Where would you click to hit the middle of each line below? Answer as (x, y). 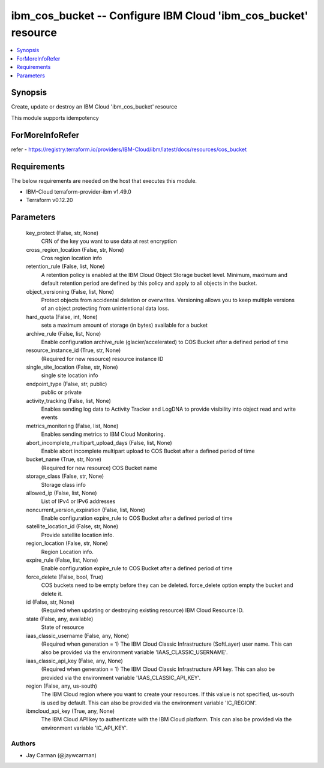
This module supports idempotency (55, 118)
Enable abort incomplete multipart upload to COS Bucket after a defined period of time (148, 451)
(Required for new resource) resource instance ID (102, 359)
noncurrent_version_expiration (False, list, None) (85, 510)
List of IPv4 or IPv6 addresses (78, 501)
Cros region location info (71, 258)
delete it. (52, 594)
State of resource (63, 627)
